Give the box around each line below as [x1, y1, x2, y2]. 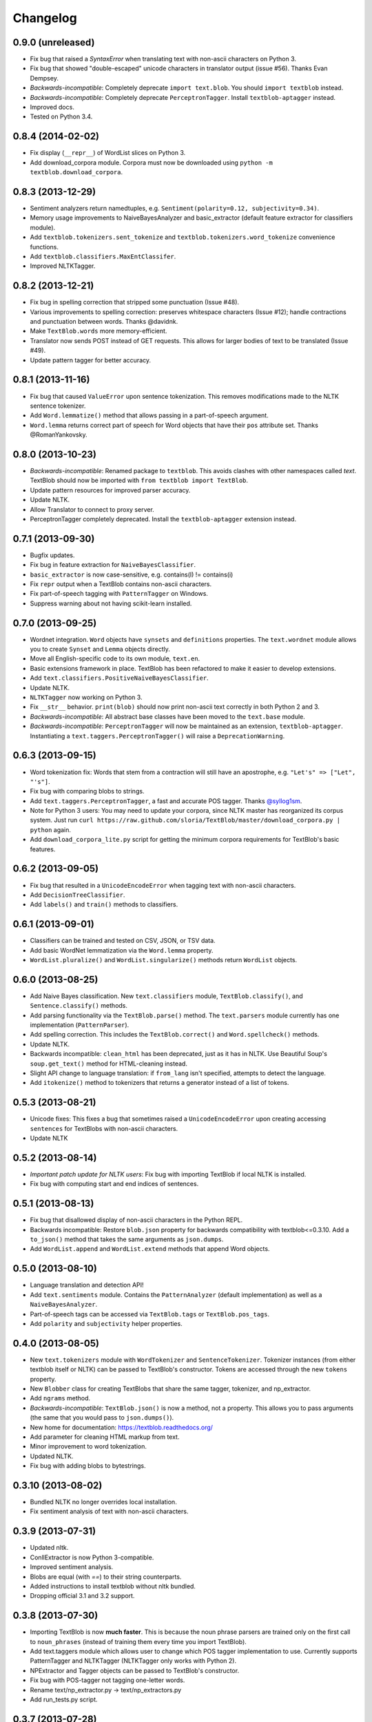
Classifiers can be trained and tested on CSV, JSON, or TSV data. [30, 937, 216, 945]
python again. [30, 825, 72, 833]
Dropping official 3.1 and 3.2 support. [30, 1592, 135, 1600]
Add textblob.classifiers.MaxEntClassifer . [30, 252, 176, 260]
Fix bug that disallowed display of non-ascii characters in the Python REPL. [30, 1216, 243, 1224]
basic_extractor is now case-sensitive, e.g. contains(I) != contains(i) [30, 570, 234, 579]
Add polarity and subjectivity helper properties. [30, 1319, 183, 1327]
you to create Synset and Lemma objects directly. [30, 645, 170, 654]
